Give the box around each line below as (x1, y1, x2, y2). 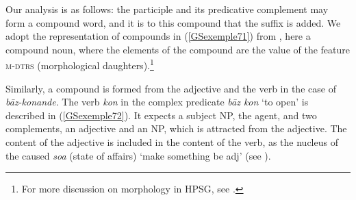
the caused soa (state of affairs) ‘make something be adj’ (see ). (5, 148, 271, 162)
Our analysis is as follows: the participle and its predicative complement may (5, 2, 329, 16)
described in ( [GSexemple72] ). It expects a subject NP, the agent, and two (5, 108, 317, 122)
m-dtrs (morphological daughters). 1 (5, 56, 154, 73)
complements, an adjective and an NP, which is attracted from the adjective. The (5, 121, 347, 136)
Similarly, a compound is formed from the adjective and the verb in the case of (5, 81, 336, 95)
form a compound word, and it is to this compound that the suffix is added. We (5, 15, 341, 29)
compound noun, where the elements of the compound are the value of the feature (5, 42, 351, 56)
